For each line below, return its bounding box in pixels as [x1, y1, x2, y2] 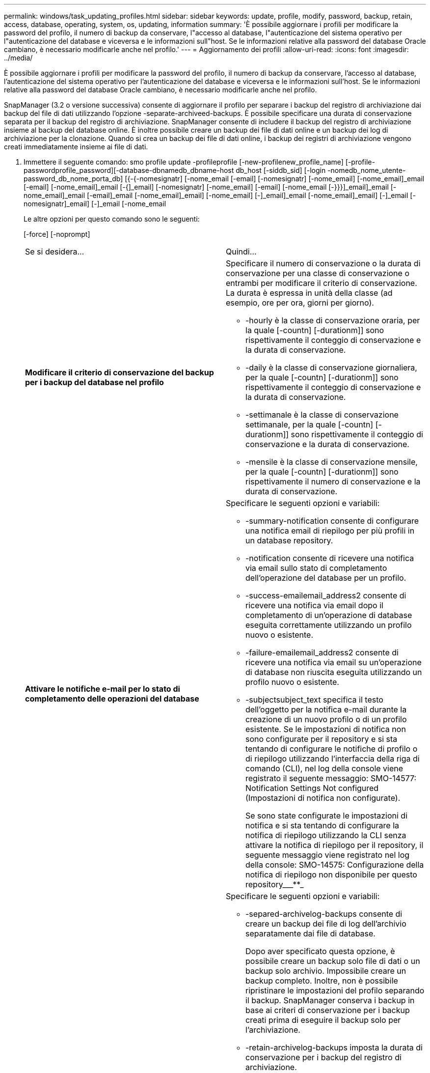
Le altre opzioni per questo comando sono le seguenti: [24, 215, 200, 223]
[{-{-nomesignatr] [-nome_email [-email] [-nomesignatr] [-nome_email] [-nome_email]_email [125, 174, 425, 183]
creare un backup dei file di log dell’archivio [245, 919, 406, 929]
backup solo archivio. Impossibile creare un [245, 966, 406, 976]
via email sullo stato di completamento [245, 563, 387, 573]
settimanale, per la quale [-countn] [245, 420, 374, 429]
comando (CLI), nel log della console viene [245, 763, 403, 773]
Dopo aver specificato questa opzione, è [245, 946, 395, 956]
